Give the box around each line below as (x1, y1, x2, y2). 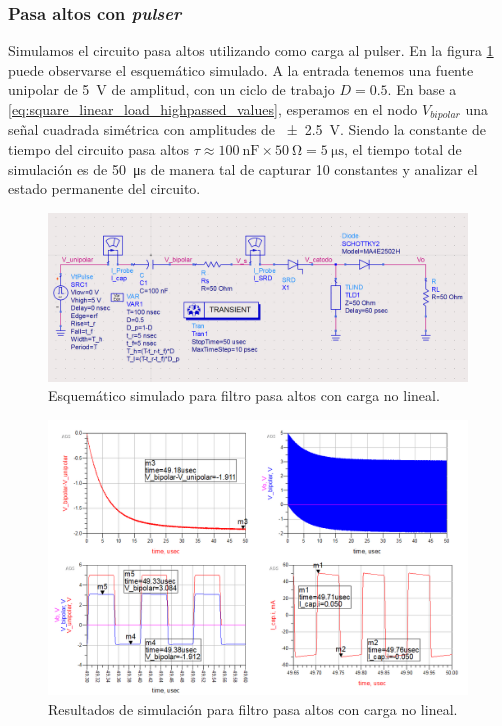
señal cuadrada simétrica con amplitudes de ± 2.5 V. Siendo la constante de (8, 119, 486, 140)
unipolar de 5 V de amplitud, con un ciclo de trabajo (8, 79, 335, 100)
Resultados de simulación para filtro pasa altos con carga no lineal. (48, 698, 458, 719)
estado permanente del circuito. (8, 178, 201, 199)
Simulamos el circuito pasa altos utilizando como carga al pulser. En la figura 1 (8, 40, 494, 61)
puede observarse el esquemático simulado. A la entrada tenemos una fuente (8, 59, 474, 80)
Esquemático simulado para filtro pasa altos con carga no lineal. (48, 385, 440, 406)
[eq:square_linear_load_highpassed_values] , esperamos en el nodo (8, 99, 418, 119)
